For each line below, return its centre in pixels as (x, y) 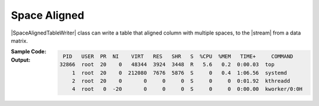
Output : (21, 60)
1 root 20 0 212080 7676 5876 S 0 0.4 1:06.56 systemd (179, 73)
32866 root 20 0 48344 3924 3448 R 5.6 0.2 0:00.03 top (167, 65)
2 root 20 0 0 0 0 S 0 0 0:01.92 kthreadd (181, 81)
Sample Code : (29, 52)
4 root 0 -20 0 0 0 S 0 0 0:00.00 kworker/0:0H (187, 89)
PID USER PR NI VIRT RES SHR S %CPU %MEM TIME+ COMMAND (178, 56)
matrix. (19, 40)
